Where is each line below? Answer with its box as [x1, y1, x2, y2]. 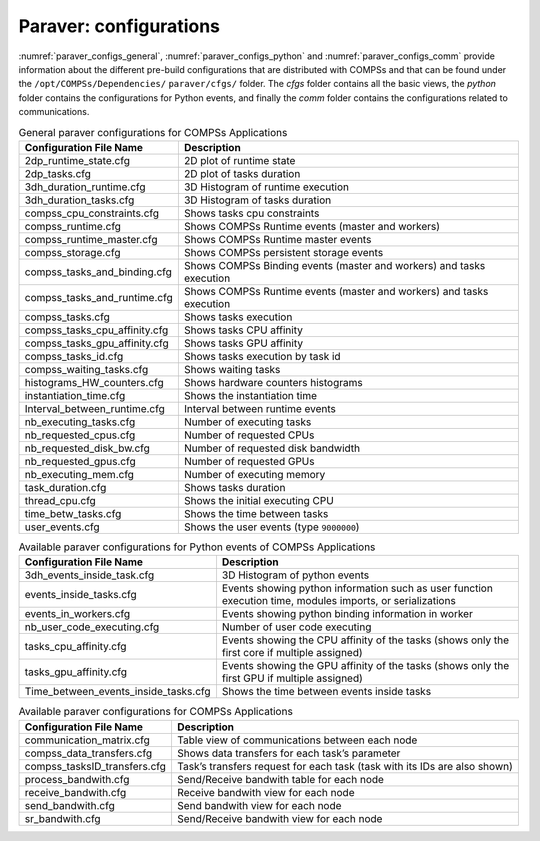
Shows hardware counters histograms [183, 375, 364, 389]
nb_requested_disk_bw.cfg [24, 441, 150, 455]
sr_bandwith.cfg [24, 811, 101, 825]
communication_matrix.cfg [24, 733, 150, 747]
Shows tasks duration [183, 480, 286, 494]
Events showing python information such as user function [221, 581, 494, 595]
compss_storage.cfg [24, 245, 121, 259]
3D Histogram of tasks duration [183, 193, 332, 207]
